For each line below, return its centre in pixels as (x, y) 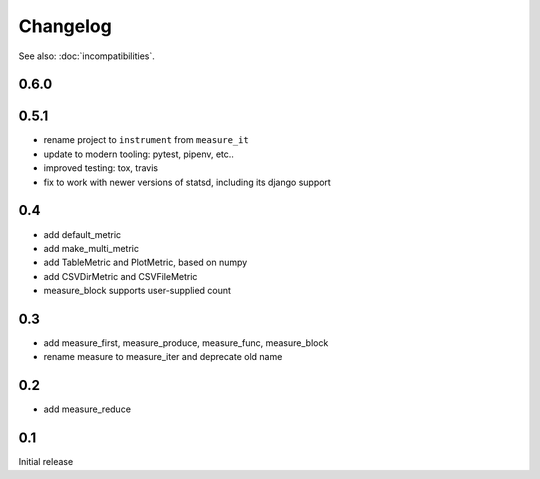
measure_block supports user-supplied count (137, 291)
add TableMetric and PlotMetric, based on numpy (145, 262)
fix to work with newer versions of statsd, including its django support (187, 182)
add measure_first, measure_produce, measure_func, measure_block (186, 343)
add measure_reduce (87, 409)
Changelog (65, 26)
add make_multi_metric (91, 248)
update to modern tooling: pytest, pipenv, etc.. (139, 154)
